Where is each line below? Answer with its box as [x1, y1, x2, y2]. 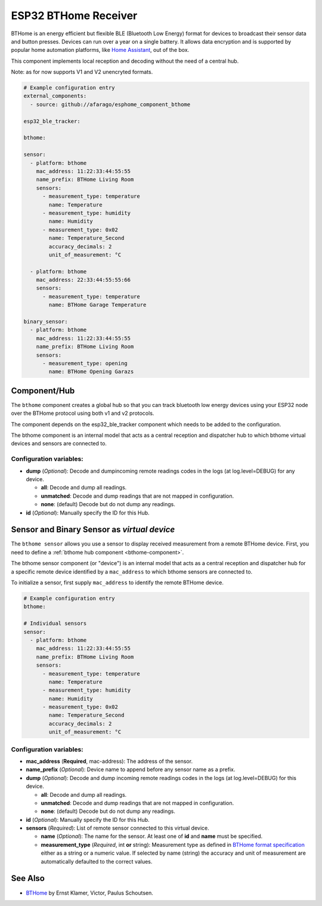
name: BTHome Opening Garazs [48, 368, 134, 375]
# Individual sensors [23, 620, 87, 627]
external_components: [23, 93, 87, 100]
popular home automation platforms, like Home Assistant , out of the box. [11, 47, 190, 54]
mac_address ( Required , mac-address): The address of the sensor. [26, 757, 193, 765]
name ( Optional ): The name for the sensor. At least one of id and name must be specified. [41, 833, 263, 840]
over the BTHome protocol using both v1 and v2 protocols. [11, 409, 154, 417]
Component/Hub [11, 386, 75, 396]
